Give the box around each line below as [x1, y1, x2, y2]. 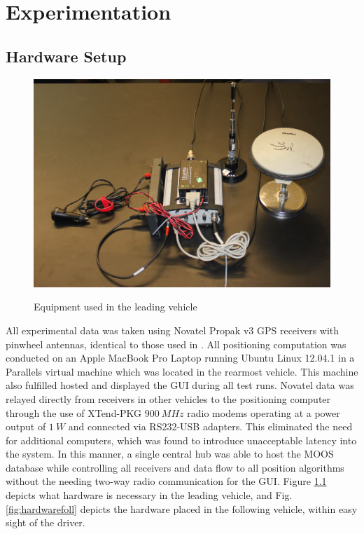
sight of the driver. [6, 515, 85, 530]
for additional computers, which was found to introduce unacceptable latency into [6, 432, 357, 447]
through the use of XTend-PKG [6, 405, 142, 420]
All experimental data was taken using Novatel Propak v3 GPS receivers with [6, 322, 339, 337]
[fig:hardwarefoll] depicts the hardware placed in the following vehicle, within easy [6, 501, 358, 516]
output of [6, 419, 46, 434]
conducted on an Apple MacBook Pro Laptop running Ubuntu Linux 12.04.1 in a [6, 350, 355, 365]
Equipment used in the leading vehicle [34, 299, 197, 314]
